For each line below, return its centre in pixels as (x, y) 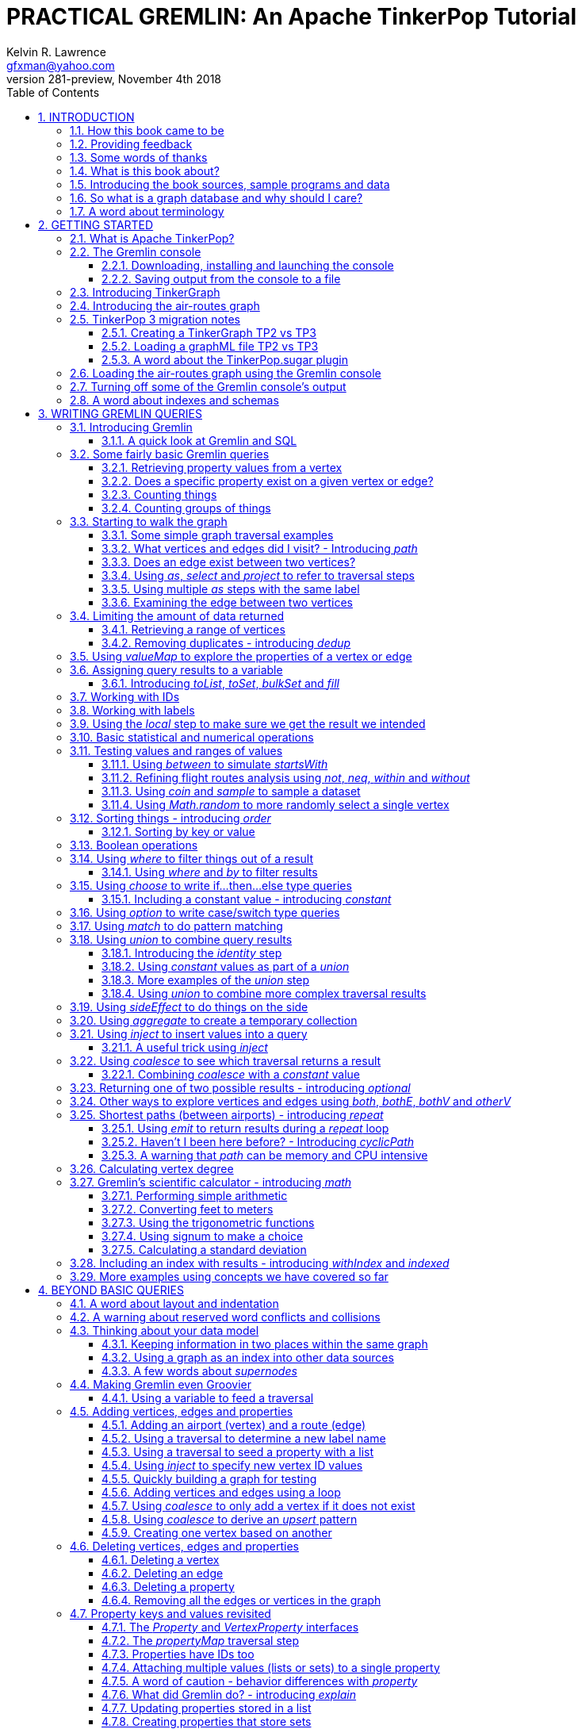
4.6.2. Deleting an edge (163, 1573)
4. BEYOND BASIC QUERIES (111, 1290)
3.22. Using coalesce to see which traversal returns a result (226, 1060)
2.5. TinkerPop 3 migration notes (155, 319)
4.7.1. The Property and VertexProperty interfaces (230, 1627)
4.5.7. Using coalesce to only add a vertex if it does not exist (258, 1505)
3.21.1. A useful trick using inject (185, 1047)
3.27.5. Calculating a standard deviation (204, 1249)
